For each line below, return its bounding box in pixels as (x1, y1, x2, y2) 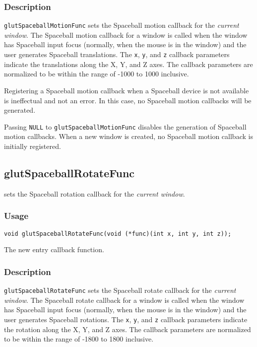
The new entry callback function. (4, 244, 104, 255)
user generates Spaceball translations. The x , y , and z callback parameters (4, 49, 230, 60)
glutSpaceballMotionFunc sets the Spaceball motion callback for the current (4, 20, 239, 30)
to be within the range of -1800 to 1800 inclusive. (4, 334, 154, 344)
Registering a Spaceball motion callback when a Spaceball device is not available (4, 85, 249, 95)
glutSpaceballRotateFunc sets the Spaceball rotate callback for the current (4, 285, 236, 295)
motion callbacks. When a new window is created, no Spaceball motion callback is (4, 131, 253, 141)
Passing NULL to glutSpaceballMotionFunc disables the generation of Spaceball (4, 121, 247, 132)
